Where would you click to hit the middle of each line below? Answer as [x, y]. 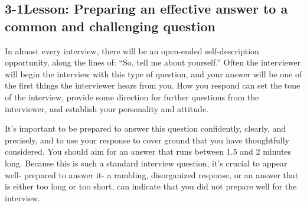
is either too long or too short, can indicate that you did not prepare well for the [151, 186]
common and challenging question [110, 26]
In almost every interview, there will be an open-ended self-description [132, 50]
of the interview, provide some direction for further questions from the [132, 97]
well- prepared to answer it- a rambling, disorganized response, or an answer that [152, 174]
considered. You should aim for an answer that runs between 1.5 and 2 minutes [148, 151]
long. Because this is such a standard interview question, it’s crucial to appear [146, 163]
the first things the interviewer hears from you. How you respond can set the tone [153, 85]
